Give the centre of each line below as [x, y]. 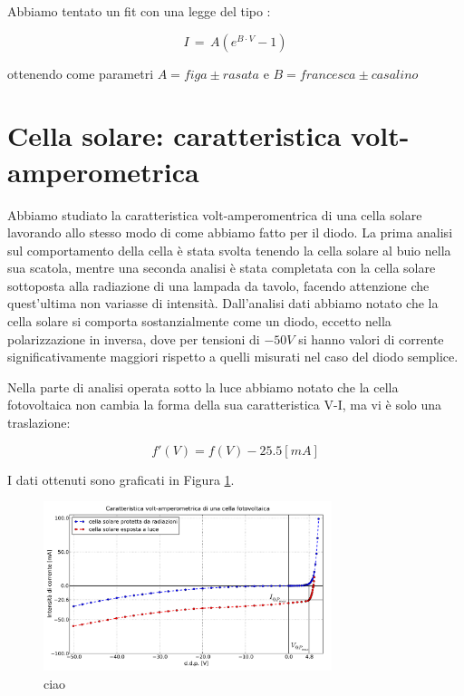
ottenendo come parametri [81, 73]
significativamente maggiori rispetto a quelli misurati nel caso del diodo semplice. [233, 357]
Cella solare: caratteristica [174, 135]
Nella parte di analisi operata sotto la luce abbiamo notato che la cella [203, 387]
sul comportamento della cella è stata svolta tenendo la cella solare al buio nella [229, 250]
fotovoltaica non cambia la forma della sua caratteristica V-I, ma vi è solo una [225, 405]
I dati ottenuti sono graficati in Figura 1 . [121, 479]
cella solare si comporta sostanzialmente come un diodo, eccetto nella [199, 321]
